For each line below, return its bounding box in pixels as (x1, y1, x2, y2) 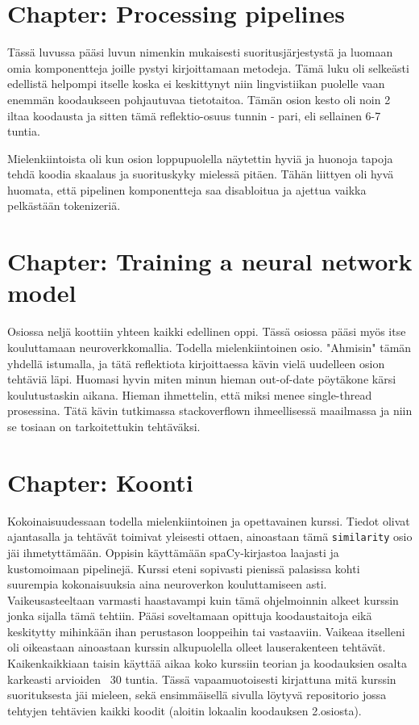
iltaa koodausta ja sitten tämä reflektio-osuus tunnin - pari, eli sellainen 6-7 (7, 107, 381, 124)
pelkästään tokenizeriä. (7, 197, 121, 214)
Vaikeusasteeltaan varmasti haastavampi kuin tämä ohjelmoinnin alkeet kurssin (7, 591, 399, 608)
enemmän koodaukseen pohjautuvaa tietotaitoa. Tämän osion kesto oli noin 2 (7, 90, 391, 107)
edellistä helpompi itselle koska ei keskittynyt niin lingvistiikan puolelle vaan (7, 75, 385, 92)
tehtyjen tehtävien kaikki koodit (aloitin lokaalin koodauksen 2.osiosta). (7, 702, 362, 719)
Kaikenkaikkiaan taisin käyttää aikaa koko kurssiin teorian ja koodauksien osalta (7, 655, 407, 672)
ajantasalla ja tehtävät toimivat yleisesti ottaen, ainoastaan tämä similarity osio (7, 528, 413, 545)
